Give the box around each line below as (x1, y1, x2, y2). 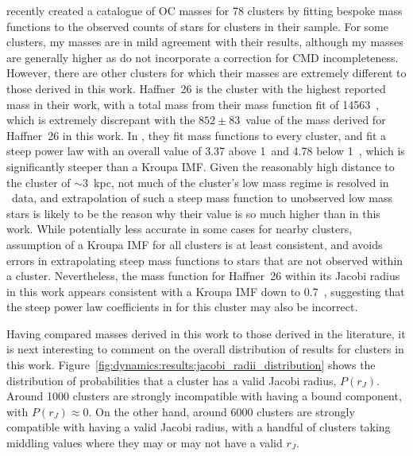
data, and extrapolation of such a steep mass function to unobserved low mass (11, 189, 392, 206)
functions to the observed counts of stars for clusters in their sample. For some (6, 18, 388, 34)
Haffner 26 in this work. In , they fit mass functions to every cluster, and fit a (6, 127, 387, 143)
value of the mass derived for (245, 111, 386, 128)
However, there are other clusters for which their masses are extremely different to (6, 64, 407, 81)
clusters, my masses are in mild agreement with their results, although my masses (6, 33, 403, 50)
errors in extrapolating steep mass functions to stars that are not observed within (6, 251, 403, 268)
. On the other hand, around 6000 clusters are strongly (88, 403, 355, 419)
